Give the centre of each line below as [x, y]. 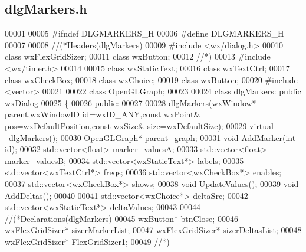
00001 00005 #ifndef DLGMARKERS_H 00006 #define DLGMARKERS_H [144, 33]
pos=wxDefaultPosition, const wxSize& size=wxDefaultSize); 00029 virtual [139, 125]
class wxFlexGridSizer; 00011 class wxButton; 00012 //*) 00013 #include [138, 56]
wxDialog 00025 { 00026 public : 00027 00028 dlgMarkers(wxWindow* [131, 102]
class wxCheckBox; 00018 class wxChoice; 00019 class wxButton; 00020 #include [151, 79]
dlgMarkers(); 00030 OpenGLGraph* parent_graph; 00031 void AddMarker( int [152, 137]
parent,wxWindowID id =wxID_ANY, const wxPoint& [103, 114]
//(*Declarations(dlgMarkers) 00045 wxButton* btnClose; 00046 [121, 218]
